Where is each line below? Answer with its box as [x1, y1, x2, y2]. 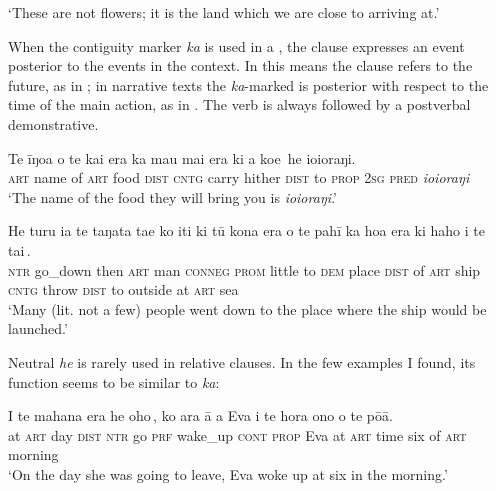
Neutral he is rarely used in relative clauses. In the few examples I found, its [8, 351, 476, 372]
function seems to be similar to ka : [8, 371, 220, 392]
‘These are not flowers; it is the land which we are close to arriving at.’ [8, 2, 440, 22]
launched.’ [8, 318, 68, 339]
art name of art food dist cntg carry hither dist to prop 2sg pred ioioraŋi [8, 167, 470, 188]
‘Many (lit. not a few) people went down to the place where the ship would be [8, 298, 487, 319]
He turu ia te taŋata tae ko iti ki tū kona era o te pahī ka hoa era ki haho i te [8, 220, 485, 241]
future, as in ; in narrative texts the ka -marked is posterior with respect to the [8, 74, 489, 95]
